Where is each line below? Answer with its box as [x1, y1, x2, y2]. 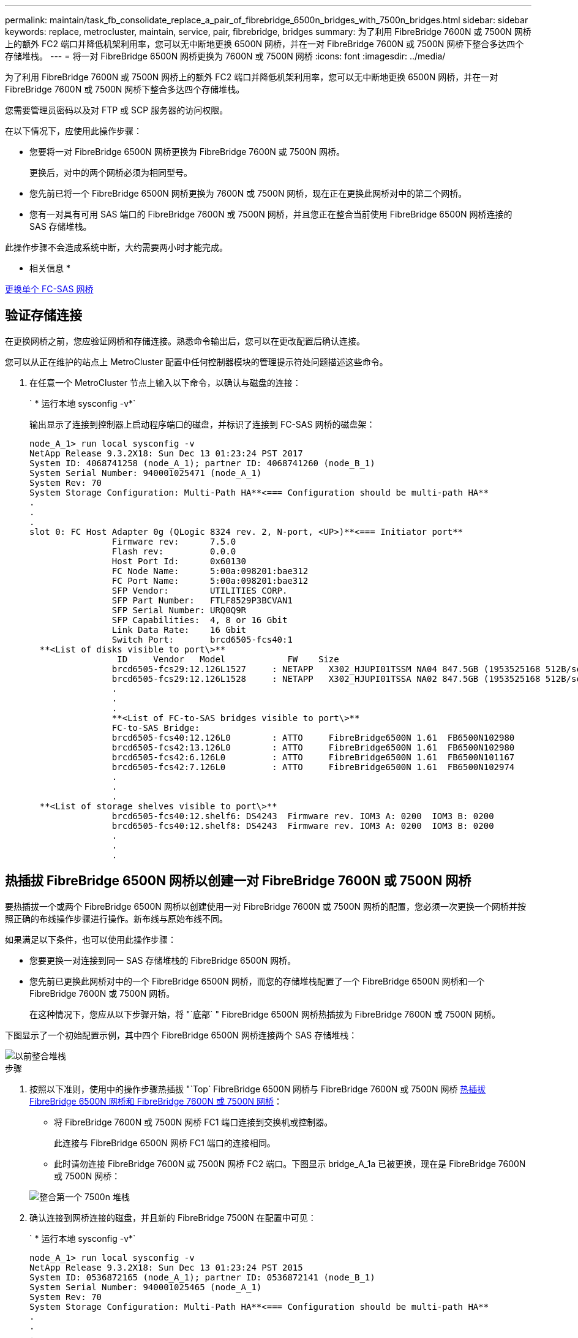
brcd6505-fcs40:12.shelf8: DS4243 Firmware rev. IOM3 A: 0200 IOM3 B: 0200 [111, 820, 494, 831]
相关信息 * [29, 263, 70, 273]
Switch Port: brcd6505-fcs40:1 [111, 634, 293, 644]
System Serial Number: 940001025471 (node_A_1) [29, 467, 262, 478]
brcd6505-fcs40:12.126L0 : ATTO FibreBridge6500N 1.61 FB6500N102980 [111, 732, 515, 743]
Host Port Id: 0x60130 [111, 556, 247, 566]
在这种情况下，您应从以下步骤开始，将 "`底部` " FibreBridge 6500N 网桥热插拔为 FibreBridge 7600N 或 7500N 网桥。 [29, 1008, 500, 1019]
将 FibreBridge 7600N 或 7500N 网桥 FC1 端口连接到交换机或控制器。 [54, 1116, 333, 1127]
